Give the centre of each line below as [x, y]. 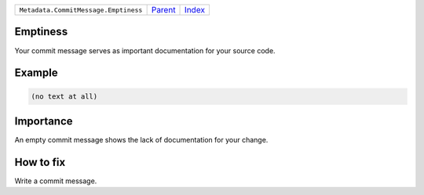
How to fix [40, 162]
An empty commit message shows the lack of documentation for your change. [141, 140]
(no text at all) [64, 96]
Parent [163, 10]
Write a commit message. [56, 181]
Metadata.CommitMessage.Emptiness [81, 10]
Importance [44, 121]
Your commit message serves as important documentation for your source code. [145, 50]
